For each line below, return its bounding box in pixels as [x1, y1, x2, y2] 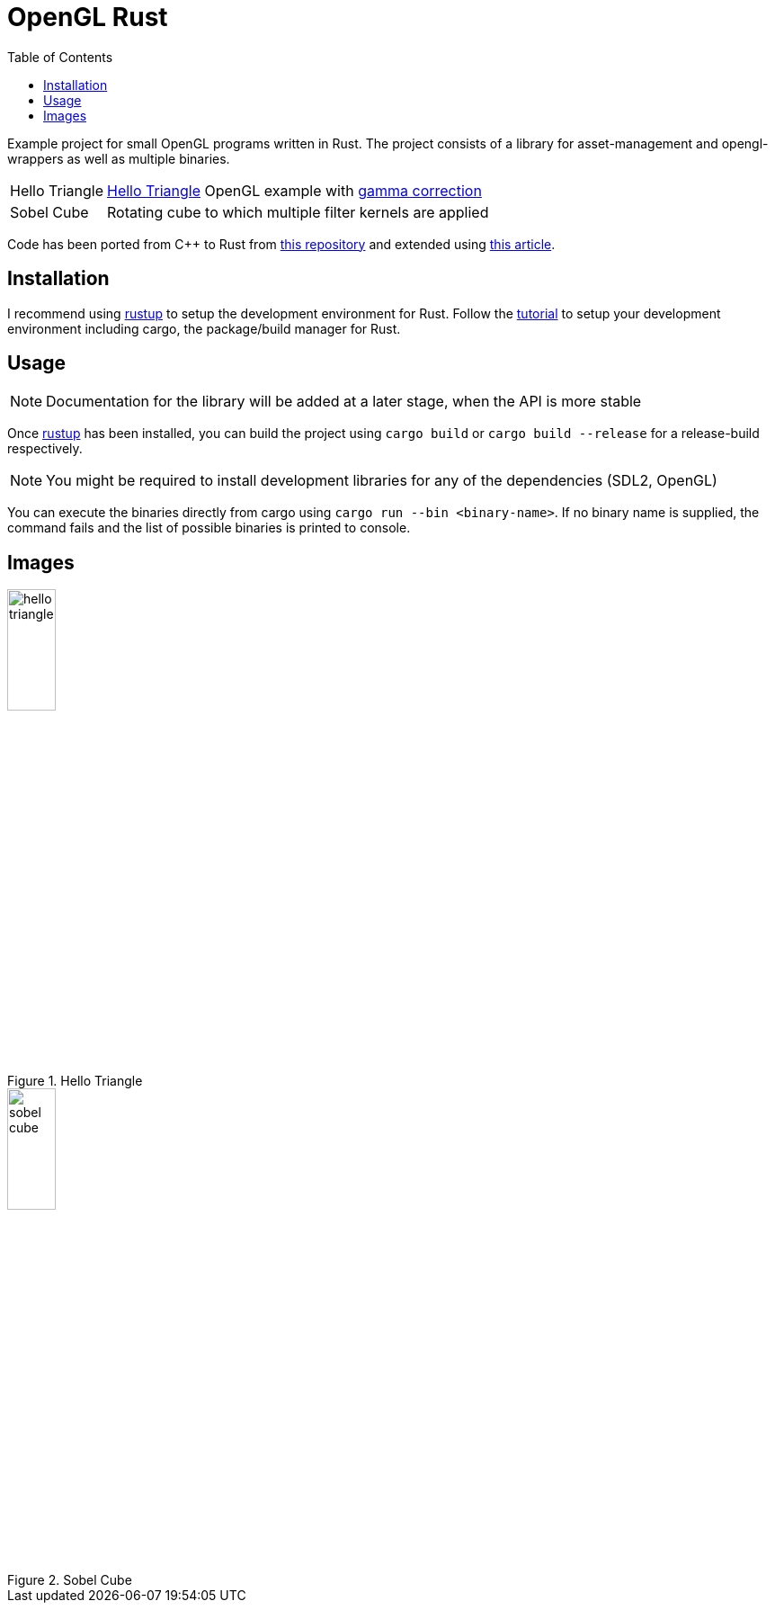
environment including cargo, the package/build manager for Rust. [7, 320, 401, 336]
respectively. [7, 441, 83, 457]
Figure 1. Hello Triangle [7, 1073, 143, 1089]
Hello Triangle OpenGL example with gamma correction [107, 181, 482, 200]
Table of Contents [7, 49, 113, 65]
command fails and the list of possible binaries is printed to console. [7, 520, 411, 536]
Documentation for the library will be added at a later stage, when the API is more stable [46, 392, 642, 411]
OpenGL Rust [7, 2, 168, 32]
